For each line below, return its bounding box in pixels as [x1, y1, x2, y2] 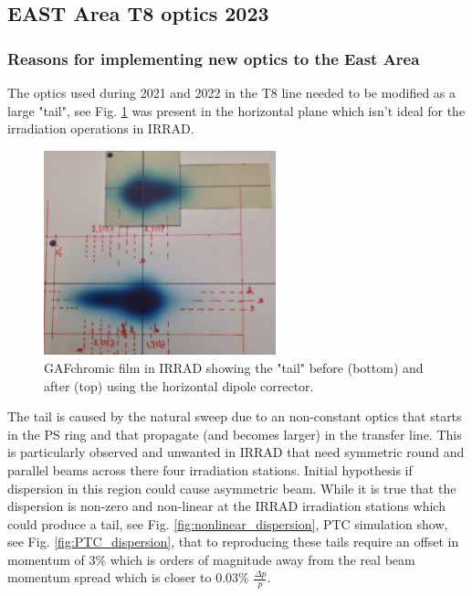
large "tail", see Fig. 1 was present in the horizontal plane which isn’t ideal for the [7, 101, 466, 120]
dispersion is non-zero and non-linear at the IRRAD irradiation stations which [7, 496, 446, 516]
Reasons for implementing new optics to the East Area [7, 47, 420, 69]
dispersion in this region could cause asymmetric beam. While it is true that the [7, 478, 456, 497]
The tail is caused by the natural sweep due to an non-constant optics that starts [7, 407, 462, 426]
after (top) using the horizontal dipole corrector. [44, 376, 314, 395]
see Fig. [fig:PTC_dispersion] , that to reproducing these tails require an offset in [7, 532, 459, 551]
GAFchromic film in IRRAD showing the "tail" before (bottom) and [44, 357, 424, 377]
